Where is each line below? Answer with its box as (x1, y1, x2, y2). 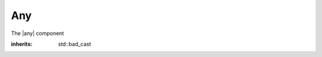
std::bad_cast (58, 40, 91, 47)
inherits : (11, 40, 33, 47)
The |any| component (11, 30, 64, 37)
